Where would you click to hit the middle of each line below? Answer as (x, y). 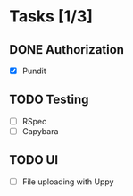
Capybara (40, 131)
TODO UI (34, 160)
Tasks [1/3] (51, 17)
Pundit (34, 71)
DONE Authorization (67, 50)
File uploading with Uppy (68, 182)
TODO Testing (49, 100)
